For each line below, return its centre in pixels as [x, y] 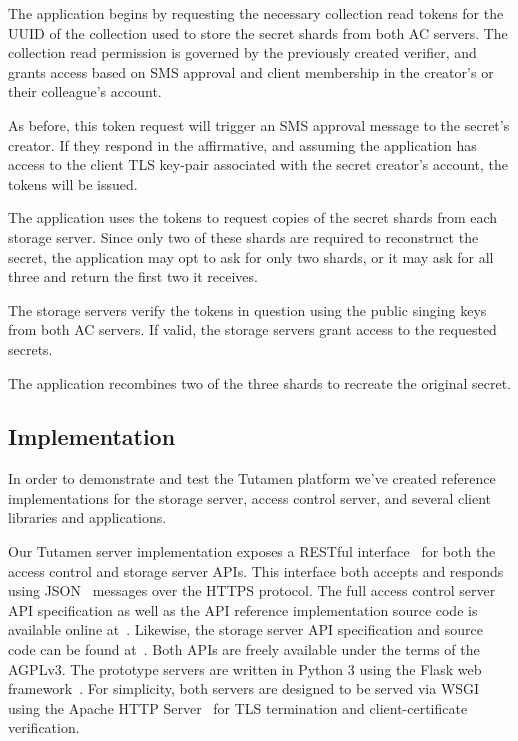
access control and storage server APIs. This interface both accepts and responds [256, 570]
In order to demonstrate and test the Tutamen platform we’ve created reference [252, 478]
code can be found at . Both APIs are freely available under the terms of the [244, 649]
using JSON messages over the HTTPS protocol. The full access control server [252, 590]
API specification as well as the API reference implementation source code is [243, 609]
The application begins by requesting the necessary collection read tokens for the [256, 13]
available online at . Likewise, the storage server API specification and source [245, 629]
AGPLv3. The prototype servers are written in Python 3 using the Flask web [245, 668]
